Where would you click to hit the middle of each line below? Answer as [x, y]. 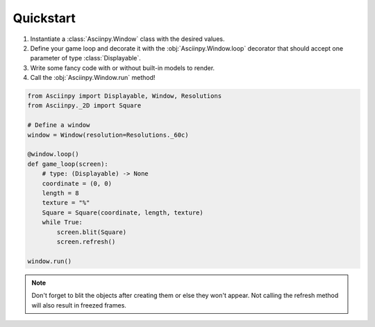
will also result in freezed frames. [79, 305]
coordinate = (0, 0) [77, 183]
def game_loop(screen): [68, 164]
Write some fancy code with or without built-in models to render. [123, 68]
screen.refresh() [86, 242]
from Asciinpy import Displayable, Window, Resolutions [125, 96]
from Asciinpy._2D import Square [84, 106]
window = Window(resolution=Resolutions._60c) [108, 135]
